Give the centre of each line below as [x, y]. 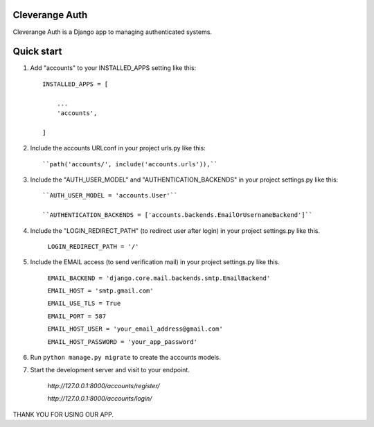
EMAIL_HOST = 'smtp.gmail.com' [100, 291]
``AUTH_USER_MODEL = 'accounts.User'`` [110, 195]
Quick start [37, 52]
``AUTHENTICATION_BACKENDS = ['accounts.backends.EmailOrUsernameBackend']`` [178, 215]
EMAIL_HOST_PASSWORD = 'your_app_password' [122, 342]
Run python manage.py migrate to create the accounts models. [125, 358]
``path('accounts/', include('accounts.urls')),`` [130, 164]
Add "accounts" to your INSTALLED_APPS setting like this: [113, 68]
